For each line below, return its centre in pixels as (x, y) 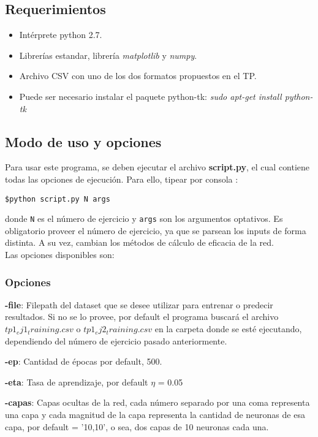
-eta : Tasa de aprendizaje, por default (77, 382)
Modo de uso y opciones (83, 141)
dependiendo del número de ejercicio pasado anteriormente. (116, 340)
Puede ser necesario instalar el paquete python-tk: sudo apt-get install (150, 96)
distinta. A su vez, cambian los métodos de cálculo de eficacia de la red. (139, 242)
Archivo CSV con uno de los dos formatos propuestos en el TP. (138, 76)
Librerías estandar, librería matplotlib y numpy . (108, 55)
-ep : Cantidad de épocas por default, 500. (84, 361)
